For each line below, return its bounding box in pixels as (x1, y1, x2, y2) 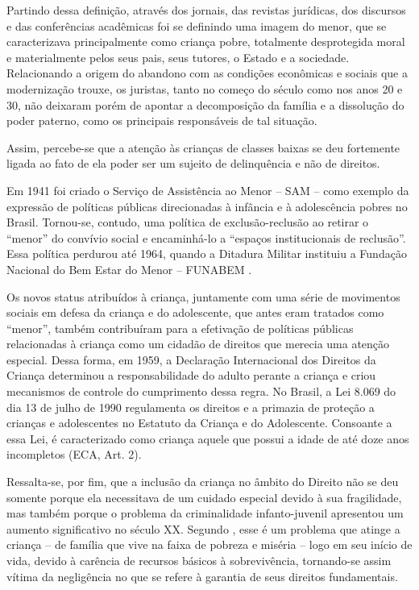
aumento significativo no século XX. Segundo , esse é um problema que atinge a (6, 520, 400, 537)
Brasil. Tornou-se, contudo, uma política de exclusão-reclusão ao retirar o (6, 214, 369, 231)
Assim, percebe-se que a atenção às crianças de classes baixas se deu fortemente (6, 139, 400, 156)
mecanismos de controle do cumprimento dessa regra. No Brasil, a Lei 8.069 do (6, 383, 396, 400)
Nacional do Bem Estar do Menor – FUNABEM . (6, 260, 252, 277)
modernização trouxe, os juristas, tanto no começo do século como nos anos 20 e (6, 80, 403, 97)
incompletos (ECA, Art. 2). (6, 446, 142, 463)
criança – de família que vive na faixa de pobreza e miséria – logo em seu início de (6, 536, 413, 553)
